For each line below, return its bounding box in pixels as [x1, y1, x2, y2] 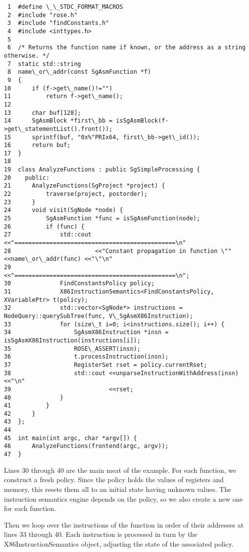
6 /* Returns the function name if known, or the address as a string [7, 44, 246, 51]
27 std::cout [4, 231, 91, 238]
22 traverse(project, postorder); [4, 191, 148, 198]
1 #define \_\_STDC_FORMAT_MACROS [7, 3, 123, 10]
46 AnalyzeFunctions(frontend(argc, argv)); [4, 443, 169, 450]
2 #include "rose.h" [7, 11, 78, 19]
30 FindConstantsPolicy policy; [4, 280, 155, 287]
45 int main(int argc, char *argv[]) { [4, 434, 137, 442]
